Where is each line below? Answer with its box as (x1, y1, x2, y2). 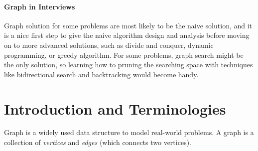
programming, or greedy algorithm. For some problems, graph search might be (4, 49, 244, 60)
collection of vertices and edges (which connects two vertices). (4, 137, 191, 148)
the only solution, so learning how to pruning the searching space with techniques (4, 59, 253, 70)
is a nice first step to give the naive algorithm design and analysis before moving (4, 30, 250, 40)
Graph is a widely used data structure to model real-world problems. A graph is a (4, 127, 254, 138)
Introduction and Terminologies (4, 98, 226, 119)
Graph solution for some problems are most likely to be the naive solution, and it (4, 20, 253, 30)
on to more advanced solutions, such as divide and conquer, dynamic (4, 39, 214, 50)
